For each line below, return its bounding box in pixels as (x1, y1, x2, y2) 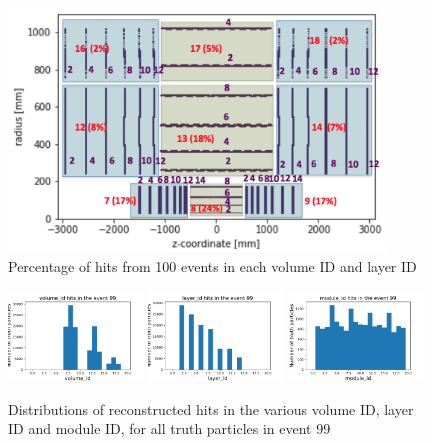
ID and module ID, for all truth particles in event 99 (8, 418, 331, 439)
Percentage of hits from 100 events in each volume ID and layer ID (8, 256, 417, 277)
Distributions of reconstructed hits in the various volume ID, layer (8, 398, 414, 419)
